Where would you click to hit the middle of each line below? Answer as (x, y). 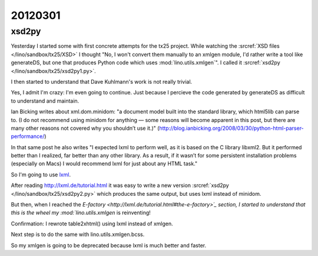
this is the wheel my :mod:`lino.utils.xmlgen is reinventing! (81, 213)
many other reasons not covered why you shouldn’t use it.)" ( (85, 128)
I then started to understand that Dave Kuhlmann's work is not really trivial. (102, 81)
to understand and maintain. (45, 101)
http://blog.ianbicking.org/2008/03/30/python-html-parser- (232, 128)
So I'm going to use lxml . (41, 175)
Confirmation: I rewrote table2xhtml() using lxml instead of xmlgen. (92, 224)
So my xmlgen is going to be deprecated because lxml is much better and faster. (108, 245)
